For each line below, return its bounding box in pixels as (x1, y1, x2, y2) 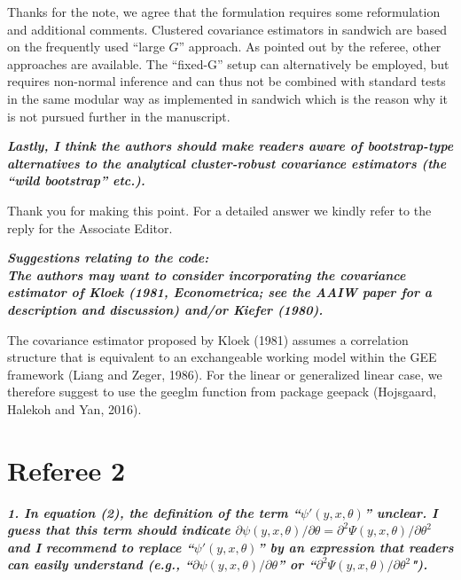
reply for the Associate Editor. (7, 218, 173, 237)
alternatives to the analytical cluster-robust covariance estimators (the (7, 153, 447, 172)
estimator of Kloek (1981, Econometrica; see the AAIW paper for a (7, 283, 433, 302)
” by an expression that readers (257, 537, 454, 556)
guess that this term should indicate (7, 521, 230, 539)
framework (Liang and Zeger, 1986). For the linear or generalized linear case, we (7, 364, 442, 383)
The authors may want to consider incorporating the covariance (7, 265, 406, 284)
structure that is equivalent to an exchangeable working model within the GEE (7, 348, 437, 366)
